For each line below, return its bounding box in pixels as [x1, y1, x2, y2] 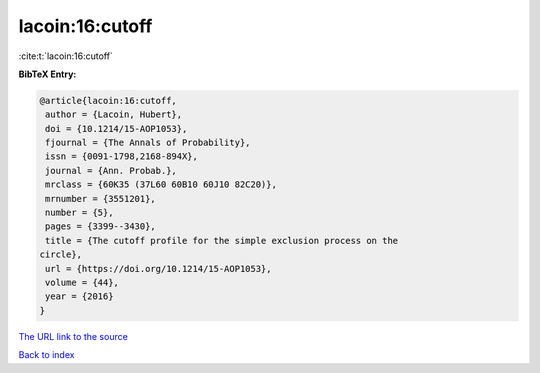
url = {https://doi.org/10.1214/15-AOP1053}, [45, 263, 272, 274]
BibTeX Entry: [18, 68, 77, 80]
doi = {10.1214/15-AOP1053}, [45, 123, 188, 134]
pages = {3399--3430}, [45, 221, 157, 232]
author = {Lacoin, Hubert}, [45, 109, 183, 120]
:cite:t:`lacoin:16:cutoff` [18, 50, 114, 62]
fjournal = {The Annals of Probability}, [45, 137, 251, 149]
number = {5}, [45, 207, 114, 219]
